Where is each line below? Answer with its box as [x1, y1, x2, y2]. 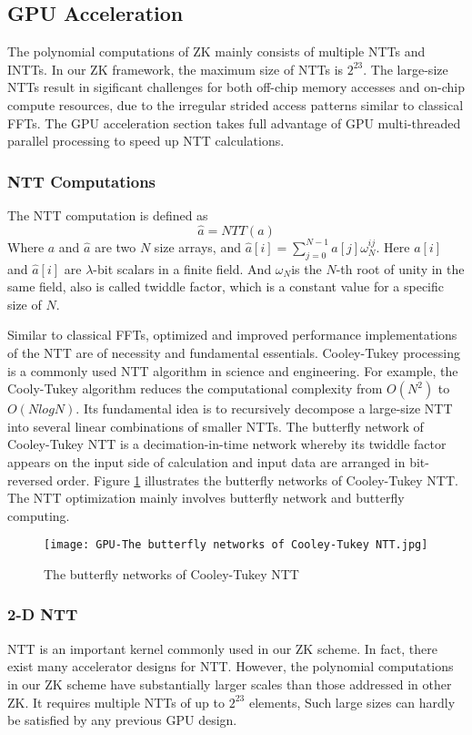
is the [291, 259, 322, 278]
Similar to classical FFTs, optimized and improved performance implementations [7, 325, 457, 344]
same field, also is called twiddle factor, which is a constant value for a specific [7, 277, 444, 296]
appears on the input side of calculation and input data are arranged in [7, 452, 406, 471]
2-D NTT [7, 603, 78, 626]
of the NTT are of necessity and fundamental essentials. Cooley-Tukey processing [7, 342, 460, 362]
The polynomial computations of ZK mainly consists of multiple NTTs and [7, 42, 426, 61]
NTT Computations [7, 169, 156, 192]
